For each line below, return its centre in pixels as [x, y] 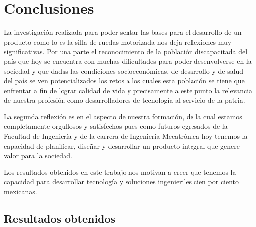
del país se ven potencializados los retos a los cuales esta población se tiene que [124, 81]
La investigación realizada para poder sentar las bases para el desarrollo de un [123, 32]
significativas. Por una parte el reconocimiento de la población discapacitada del [126, 51]
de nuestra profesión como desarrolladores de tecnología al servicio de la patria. [125, 100]
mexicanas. [21, 192]
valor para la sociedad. [38, 155]
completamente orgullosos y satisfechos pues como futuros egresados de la [116, 126]
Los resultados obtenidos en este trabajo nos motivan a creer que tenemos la [120, 172]
